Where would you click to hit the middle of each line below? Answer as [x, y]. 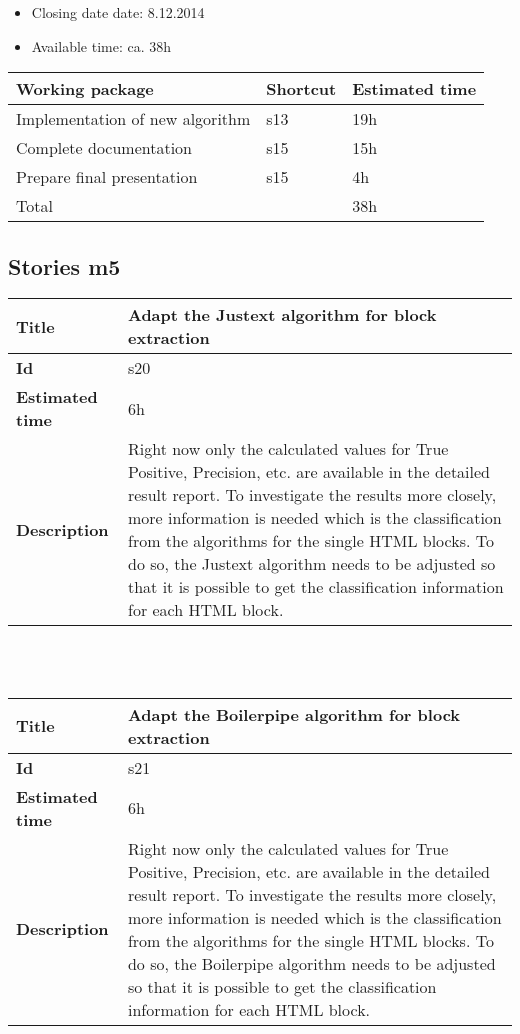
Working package [85, 89]
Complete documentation [104, 148]
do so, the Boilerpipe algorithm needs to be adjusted [311, 963]
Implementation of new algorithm [133, 119]
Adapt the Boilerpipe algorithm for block [294, 714]
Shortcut [301, 89]
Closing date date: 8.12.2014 [118, 12]
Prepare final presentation [107, 177]
